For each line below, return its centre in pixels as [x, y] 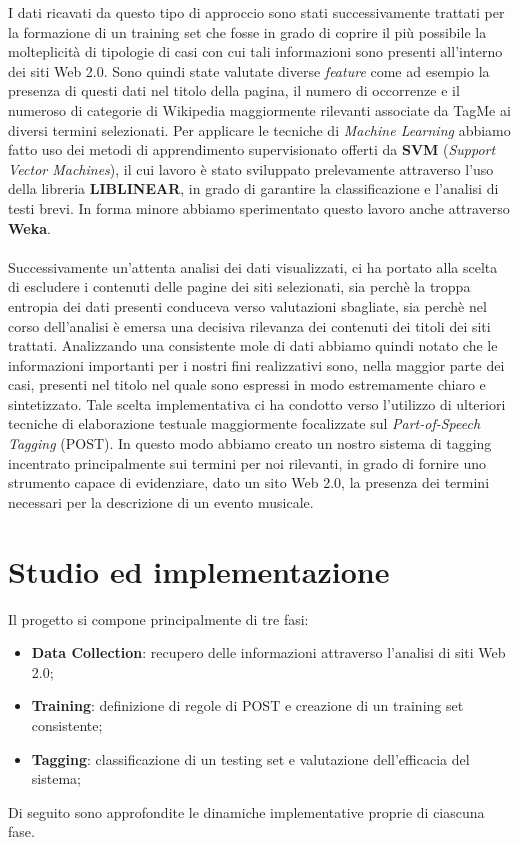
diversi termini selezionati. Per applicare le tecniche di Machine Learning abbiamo [259, 129]
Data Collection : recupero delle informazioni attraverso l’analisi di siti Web [268, 652]
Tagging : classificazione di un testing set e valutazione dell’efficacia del [250, 758]
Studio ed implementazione [199, 570]
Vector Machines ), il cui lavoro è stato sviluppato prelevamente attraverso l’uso [251, 168]
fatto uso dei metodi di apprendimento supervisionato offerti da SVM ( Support [252, 149]
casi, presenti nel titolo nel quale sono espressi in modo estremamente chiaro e [247, 384]
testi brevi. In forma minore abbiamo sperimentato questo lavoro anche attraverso [259, 207]
